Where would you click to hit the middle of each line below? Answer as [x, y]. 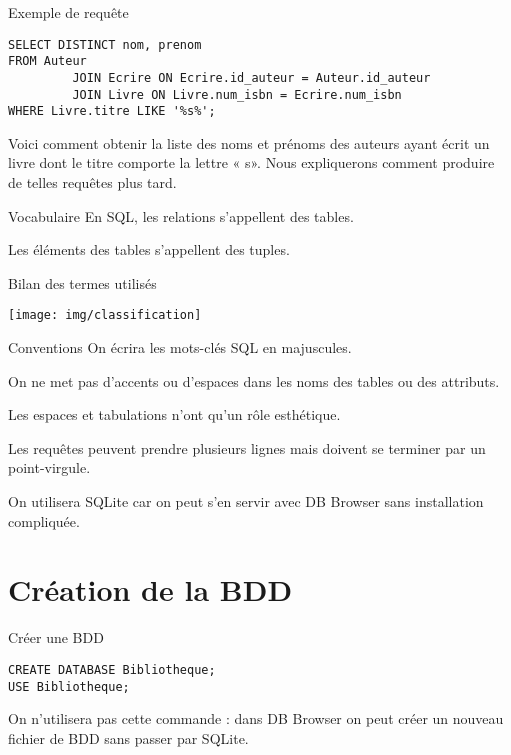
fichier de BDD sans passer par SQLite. [128, 737]
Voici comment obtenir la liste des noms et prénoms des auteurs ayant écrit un [249, 142]
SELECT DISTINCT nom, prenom [105, 44]
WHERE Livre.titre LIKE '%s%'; [112, 111]
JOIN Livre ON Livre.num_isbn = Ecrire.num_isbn [237, 94]
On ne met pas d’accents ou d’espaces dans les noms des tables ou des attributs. [254, 380]
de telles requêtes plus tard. [92, 182]
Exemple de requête [68, 12]
